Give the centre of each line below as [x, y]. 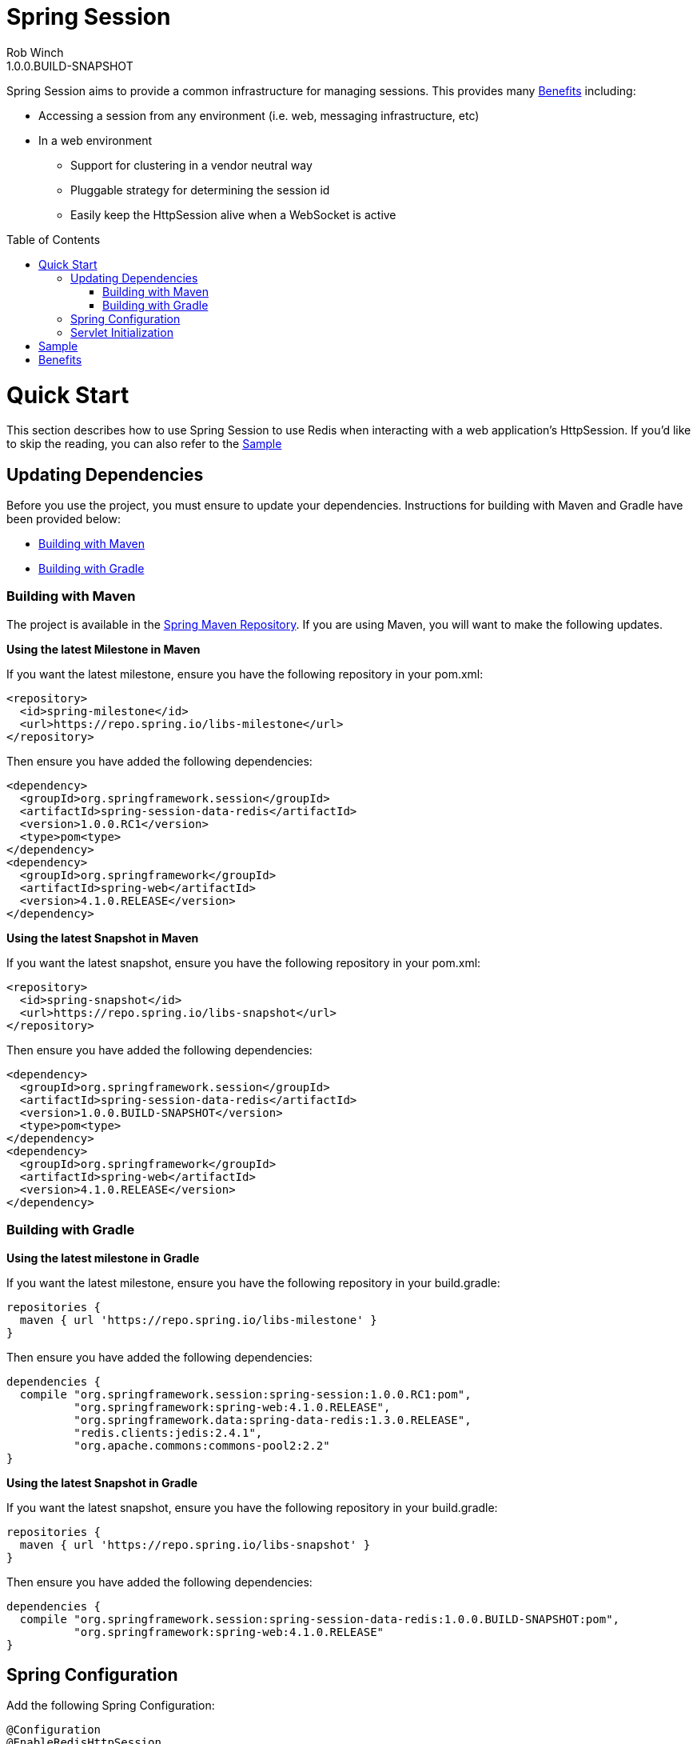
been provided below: [64, 519]
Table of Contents [54, 239]
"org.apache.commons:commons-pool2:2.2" [202, 1445]
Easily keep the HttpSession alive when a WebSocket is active [233, 214]
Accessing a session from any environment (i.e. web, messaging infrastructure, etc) [259, 115]
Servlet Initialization [122, 332]
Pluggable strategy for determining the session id [200, 190]
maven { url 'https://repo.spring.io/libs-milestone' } [198, 1320]
